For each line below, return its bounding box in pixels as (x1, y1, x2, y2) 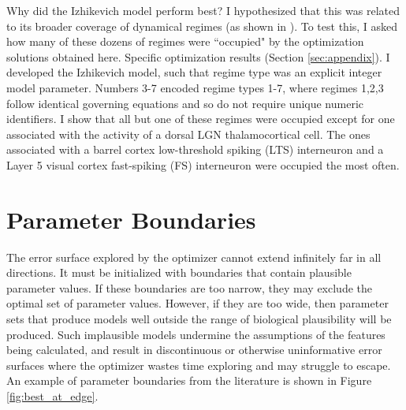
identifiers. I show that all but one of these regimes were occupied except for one (6, 110, 395, 127)
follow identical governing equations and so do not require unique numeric (6, 95, 364, 111)
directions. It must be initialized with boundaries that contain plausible (6, 264, 352, 281)
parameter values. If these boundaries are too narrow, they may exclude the (6, 279, 373, 296)
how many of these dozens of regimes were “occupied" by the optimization (6, 33, 364, 50)
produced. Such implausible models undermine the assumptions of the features (6, 326, 386, 342)
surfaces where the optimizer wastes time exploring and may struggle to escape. (6, 356, 391, 373)
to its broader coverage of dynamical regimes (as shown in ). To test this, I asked (6, 17, 398, 34)
